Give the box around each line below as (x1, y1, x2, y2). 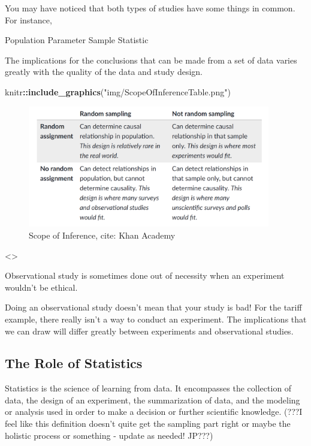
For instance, (5, 13, 52, 26)
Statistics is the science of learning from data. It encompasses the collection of (5, 382, 292, 394)
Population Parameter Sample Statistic (5, 34, 149, 46)
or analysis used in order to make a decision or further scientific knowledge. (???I (5, 405, 303, 418)
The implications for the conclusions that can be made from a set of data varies (5, 53, 297, 66)
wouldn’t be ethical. (5, 281, 78, 293)
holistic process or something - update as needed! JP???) (5, 429, 213, 441)
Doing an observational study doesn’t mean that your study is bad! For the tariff (5, 301, 302, 314)
